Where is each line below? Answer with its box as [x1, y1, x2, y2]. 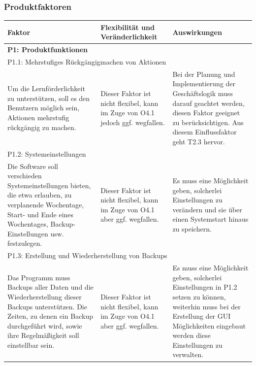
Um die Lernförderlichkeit [7, 83, 85, 94]
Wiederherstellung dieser [7, 291, 82, 301]
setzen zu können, [172, 291, 226, 301]
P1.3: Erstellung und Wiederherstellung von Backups [7, 250, 167, 261]
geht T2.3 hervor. [172, 136, 225, 146]
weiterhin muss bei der [172, 301, 241, 311]
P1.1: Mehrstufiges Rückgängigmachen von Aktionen [7, 57, 166, 67]
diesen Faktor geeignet [172, 107, 240, 118]
